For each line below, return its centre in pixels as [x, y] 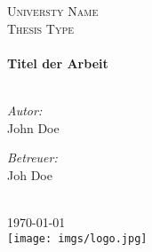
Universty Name [53, 11]
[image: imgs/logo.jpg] [77, 238]
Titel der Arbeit [58, 63]
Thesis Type [41, 28]
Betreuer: [32, 157]
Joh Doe [30, 174]
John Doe [33, 127]
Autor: [25, 110]
